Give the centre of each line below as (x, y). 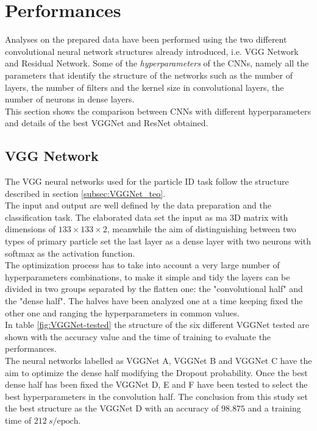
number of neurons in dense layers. (70, 99)
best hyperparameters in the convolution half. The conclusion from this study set (156, 396)
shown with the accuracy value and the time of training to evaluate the (138, 336)
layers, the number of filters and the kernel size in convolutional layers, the (144, 87)
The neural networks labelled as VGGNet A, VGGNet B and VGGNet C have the (158, 360)
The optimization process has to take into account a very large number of (142, 265)
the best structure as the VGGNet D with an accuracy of (112, 408)
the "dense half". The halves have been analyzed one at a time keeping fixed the (154, 301)
